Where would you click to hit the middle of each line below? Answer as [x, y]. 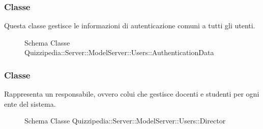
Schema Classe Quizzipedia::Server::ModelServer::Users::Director [125, 121]
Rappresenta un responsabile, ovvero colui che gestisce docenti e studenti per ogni [132, 94]
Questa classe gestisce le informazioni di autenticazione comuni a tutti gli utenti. [130, 26]
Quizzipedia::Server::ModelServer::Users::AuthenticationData [119, 52]
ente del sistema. [30, 103]
